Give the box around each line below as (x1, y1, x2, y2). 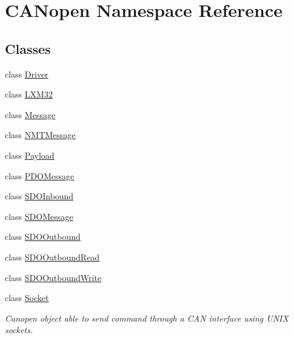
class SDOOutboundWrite (5, 271, 102, 283)
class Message (5, 108, 56, 121)
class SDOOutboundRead (5, 250, 100, 263)
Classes (5, 39, 51, 58)
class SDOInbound (5, 190, 74, 202)
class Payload (5, 148, 55, 161)
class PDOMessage (5, 169, 75, 182)
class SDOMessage (5, 210, 73, 222)
